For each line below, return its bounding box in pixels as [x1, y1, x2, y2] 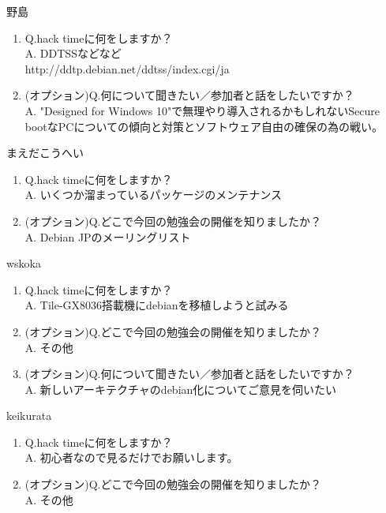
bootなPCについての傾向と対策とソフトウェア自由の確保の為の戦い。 [24, 118, 384, 134]
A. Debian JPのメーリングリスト [24, 228, 191, 245]
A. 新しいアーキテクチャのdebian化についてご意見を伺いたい [24, 380, 336, 397]
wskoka [6, 255, 42, 271]
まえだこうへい [6, 144, 84, 161]
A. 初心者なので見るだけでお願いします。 [24, 449, 238, 466]
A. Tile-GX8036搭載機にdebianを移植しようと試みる [24, 297, 289, 313]
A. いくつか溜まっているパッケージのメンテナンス [24, 186, 283, 203]
